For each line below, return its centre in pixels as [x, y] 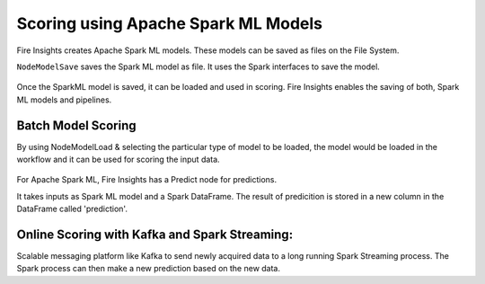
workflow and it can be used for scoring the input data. [118, 160]
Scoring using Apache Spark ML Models [170, 23]
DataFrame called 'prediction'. [72, 209]
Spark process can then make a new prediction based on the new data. [148, 269]
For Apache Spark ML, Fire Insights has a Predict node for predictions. [147, 180]
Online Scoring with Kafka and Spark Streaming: [155, 235]
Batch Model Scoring [76, 125]
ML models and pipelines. [64, 100]
